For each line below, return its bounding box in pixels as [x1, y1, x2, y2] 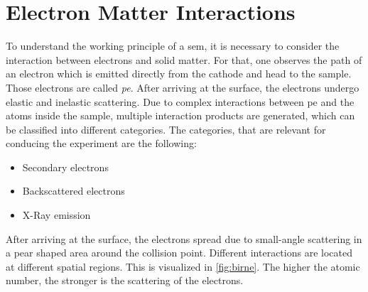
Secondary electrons [22, 159, 109, 174]
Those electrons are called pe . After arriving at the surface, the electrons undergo [6, 80, 359, 94]
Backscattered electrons [22, 183, 125, 198]
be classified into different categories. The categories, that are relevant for [6, 121, 326, 136]
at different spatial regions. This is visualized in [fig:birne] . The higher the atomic [6, 259, 360, 274]
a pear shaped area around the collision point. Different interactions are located [6, 245, 352, 260]
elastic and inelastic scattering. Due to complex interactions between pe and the [6, 94, 355, 109]
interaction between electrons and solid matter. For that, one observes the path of [6, 52, 362, 67]
